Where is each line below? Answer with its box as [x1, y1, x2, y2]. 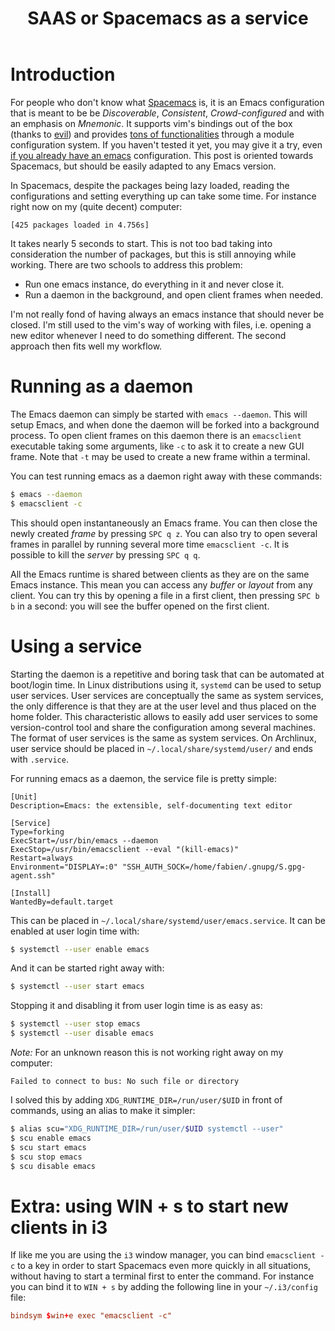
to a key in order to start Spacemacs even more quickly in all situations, [17, 1260, 312, 1272]
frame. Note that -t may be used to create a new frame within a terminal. [10, 450, 311, 462]
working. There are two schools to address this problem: [10, 258, 243, 271]
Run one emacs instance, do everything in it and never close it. [24, 278, 285, 290]
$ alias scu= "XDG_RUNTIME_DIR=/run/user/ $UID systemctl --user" [10, 1124, 284, 1134]
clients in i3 [10, 1216, 108, 1239]
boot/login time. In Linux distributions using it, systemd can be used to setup [10, 678, 322, 691]
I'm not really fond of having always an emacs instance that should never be [10, 308, 325, 320]
